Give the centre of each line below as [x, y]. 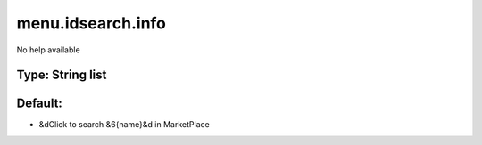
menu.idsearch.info [91, 23]
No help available [48, 50]
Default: [39, 104]
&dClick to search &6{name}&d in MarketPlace [124, 125]
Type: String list [62, 75]
